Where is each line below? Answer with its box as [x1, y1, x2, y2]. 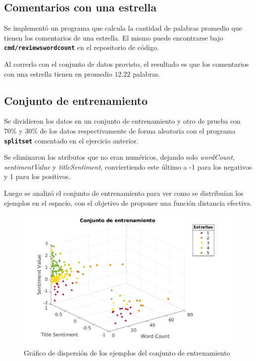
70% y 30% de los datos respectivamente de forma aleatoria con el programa [4, 126, 236, 136]
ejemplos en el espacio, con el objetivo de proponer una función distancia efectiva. [4, 197, 252, 208]
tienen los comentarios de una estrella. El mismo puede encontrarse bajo [4, 32, 223, 43]
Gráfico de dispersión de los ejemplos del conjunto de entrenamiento [24, 347, 230, 358]
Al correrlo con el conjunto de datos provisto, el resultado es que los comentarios [4, 59, 249, 69]
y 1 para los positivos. [4, 171, 71, 181]
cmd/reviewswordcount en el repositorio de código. [4, 42, 159, 52]
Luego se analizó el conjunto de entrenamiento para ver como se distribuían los [4, 188, 244, 198]
